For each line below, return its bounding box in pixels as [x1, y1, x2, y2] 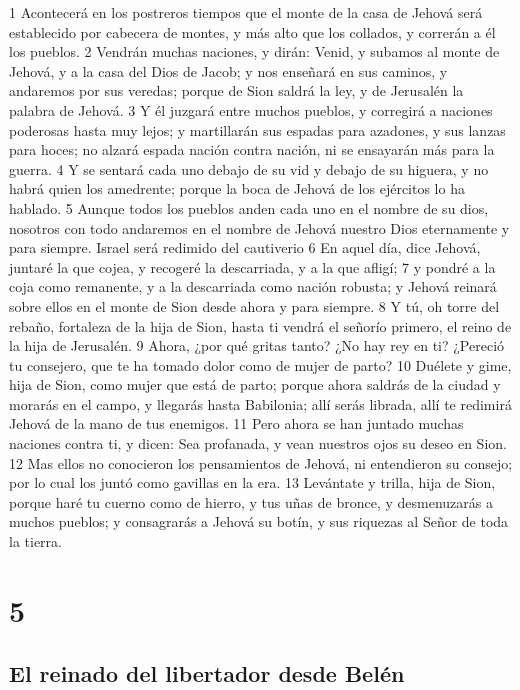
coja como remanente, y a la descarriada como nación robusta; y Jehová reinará [9, 276, 497, 297]
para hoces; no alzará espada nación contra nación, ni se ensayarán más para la [9, 139, 495, 160]
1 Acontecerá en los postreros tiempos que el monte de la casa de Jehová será [9, 2, 483, 22]
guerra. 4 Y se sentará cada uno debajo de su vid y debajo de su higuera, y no [9, 158, 489, 179]
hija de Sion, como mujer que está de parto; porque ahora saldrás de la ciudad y [9, 374, 501, 395]
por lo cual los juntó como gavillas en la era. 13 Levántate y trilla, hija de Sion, [9, 472, 496, 493]
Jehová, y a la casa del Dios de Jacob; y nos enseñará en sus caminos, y [9, 60, 448, 81]
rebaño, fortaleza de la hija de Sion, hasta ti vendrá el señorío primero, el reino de [9, 315, 512, 336]
